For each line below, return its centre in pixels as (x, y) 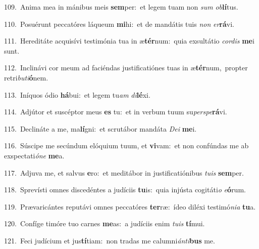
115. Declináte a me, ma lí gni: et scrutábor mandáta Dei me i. (100, 128)
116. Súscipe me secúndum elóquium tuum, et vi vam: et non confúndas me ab (126, 146)
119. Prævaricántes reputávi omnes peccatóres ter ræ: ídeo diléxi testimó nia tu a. (130, 206)
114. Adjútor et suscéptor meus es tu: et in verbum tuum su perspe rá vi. (116, 112)
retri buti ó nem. (26, 77)
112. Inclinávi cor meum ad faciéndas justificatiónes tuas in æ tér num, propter (126, 68)
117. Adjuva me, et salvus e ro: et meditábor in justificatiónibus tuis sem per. (124, 172)
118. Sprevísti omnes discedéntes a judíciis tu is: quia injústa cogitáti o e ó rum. (125, 190)
